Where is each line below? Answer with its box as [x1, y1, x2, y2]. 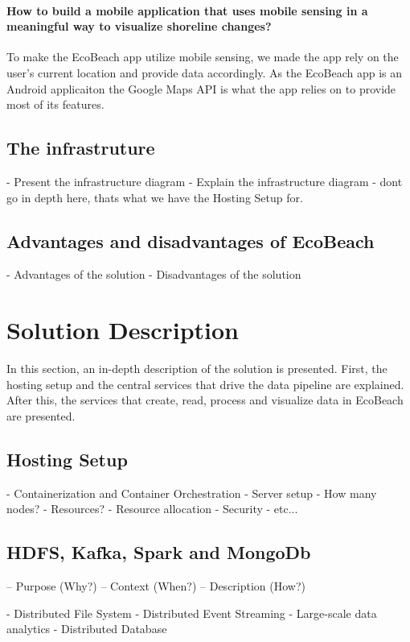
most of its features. [6, 96, 105, 113]
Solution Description [6, 313, 239, 346]
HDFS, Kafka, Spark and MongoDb [6, 540, 311, 565]
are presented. [6, 407, 76, 424]
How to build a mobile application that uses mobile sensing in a [6, 2, 368, 19]
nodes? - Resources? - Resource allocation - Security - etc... [6, 500, 298, 517]
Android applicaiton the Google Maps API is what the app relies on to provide [6, 80, 396, 97]
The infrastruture [6, 135, 155, 160]
